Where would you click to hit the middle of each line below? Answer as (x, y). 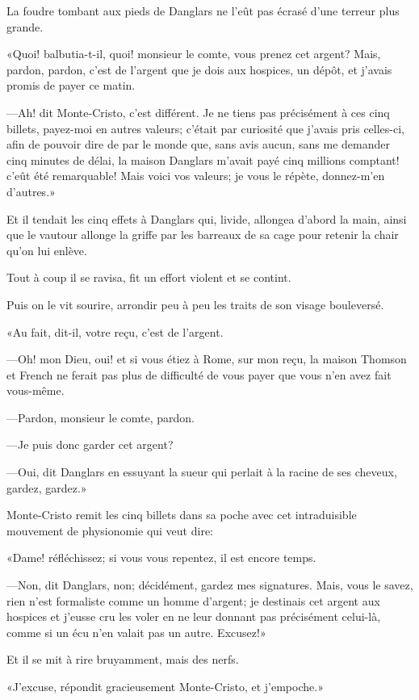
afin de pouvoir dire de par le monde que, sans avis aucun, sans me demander (198, 144)
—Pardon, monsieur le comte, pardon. (101, 417)
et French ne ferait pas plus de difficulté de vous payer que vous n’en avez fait (199, 374)
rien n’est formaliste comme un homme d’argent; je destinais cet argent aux (193, 600)
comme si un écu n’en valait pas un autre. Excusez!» (136, 632)
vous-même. (36, 390)
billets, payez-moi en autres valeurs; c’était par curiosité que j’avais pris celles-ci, (206, 128)
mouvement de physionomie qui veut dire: (110, 530)
